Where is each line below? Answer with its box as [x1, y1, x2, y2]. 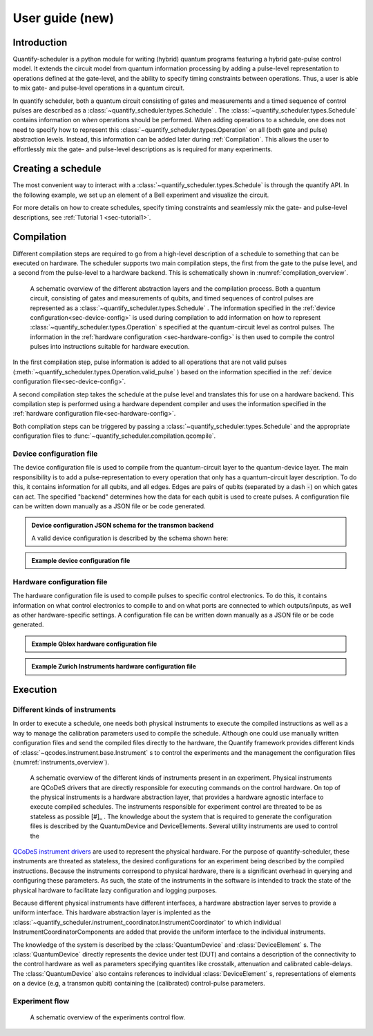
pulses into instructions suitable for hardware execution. [30, 343, 190, 351]
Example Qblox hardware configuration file [31, 640, 157, 648]
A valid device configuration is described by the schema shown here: [31, 534, 229, 542]
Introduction [12, 37, 68, 48]
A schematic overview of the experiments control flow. [30, 1013, 186, 1021]
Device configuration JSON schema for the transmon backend [31, 521, 214, 530]
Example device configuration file [31, 557, 131, 565]
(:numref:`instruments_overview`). [12, 758, 110, 766]
